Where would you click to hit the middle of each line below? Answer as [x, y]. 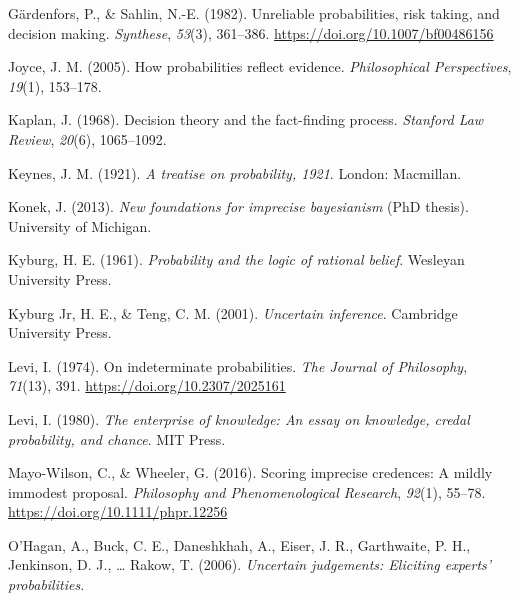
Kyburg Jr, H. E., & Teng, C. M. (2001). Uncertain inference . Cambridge [233, 312]
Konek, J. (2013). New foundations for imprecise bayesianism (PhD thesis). [238, 206]
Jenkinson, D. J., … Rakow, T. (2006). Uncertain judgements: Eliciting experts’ [250, 564]
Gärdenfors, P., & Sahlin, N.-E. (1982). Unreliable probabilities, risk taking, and [254, 13]
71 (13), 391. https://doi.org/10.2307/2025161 [147, 385]
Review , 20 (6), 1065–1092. [87, 138]
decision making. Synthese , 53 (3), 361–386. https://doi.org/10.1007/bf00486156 [251, 32]
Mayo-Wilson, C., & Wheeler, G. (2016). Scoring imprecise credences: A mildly [250, 472]
